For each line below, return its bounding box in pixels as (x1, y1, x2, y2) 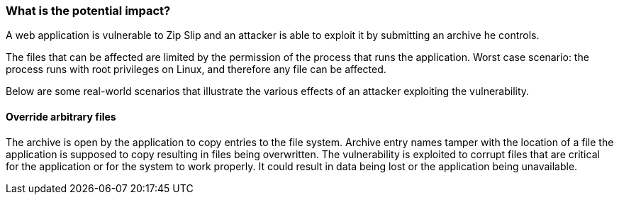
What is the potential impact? (6, 4, 171, 18)
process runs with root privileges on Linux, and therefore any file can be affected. (6, 63, 386, 76)
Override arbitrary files (6, 110, 116, 123)
